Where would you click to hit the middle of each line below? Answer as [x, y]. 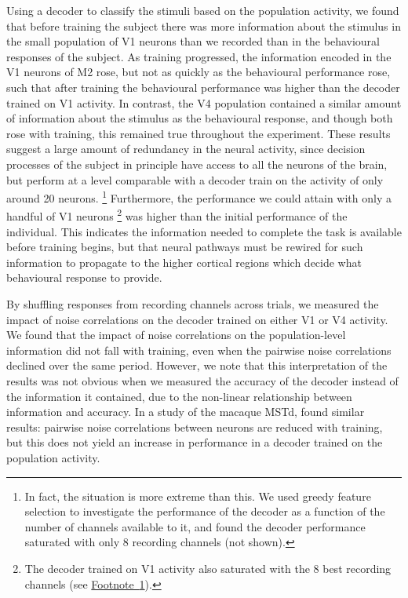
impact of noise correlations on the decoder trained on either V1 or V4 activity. [197, 319]
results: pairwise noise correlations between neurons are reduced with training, [195, 427]
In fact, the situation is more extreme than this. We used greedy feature [198, 496]
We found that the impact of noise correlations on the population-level [176, 335]
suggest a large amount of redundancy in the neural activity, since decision [186, 149]
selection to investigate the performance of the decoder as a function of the [205, 511]
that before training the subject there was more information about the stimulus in [204, 26]
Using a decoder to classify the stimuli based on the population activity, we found [203, 10]
